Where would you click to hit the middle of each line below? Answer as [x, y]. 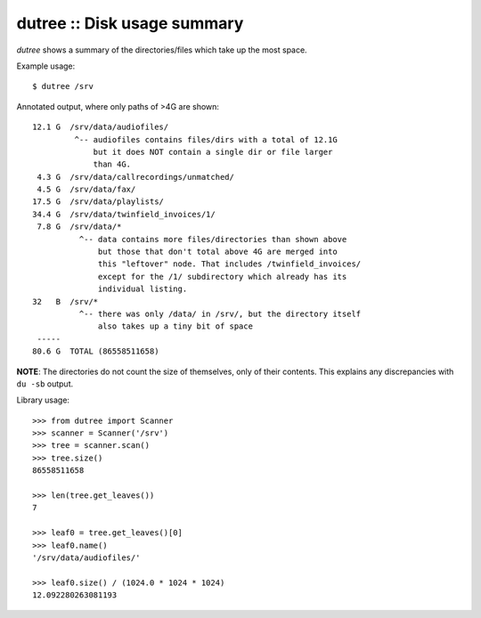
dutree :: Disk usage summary [130, 23]
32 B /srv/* [65, 301]
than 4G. [112, 164]
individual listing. [143, 289]
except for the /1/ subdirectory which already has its [223, 276]
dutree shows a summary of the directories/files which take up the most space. [162, 50]
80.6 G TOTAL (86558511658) [96, 351]
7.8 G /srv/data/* [79, 227]
